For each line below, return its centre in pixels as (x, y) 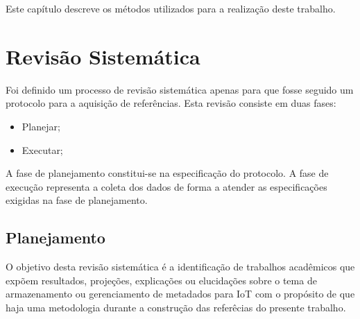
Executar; (42, 149)
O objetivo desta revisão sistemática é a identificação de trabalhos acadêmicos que (180, 267)
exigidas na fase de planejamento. (77, 200)
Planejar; (41, 126)
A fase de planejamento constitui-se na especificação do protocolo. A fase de (167, 173)
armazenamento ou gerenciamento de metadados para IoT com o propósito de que (180, 294)
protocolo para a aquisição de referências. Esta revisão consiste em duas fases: (171, 103)
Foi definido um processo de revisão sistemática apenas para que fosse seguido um (180, 89)
